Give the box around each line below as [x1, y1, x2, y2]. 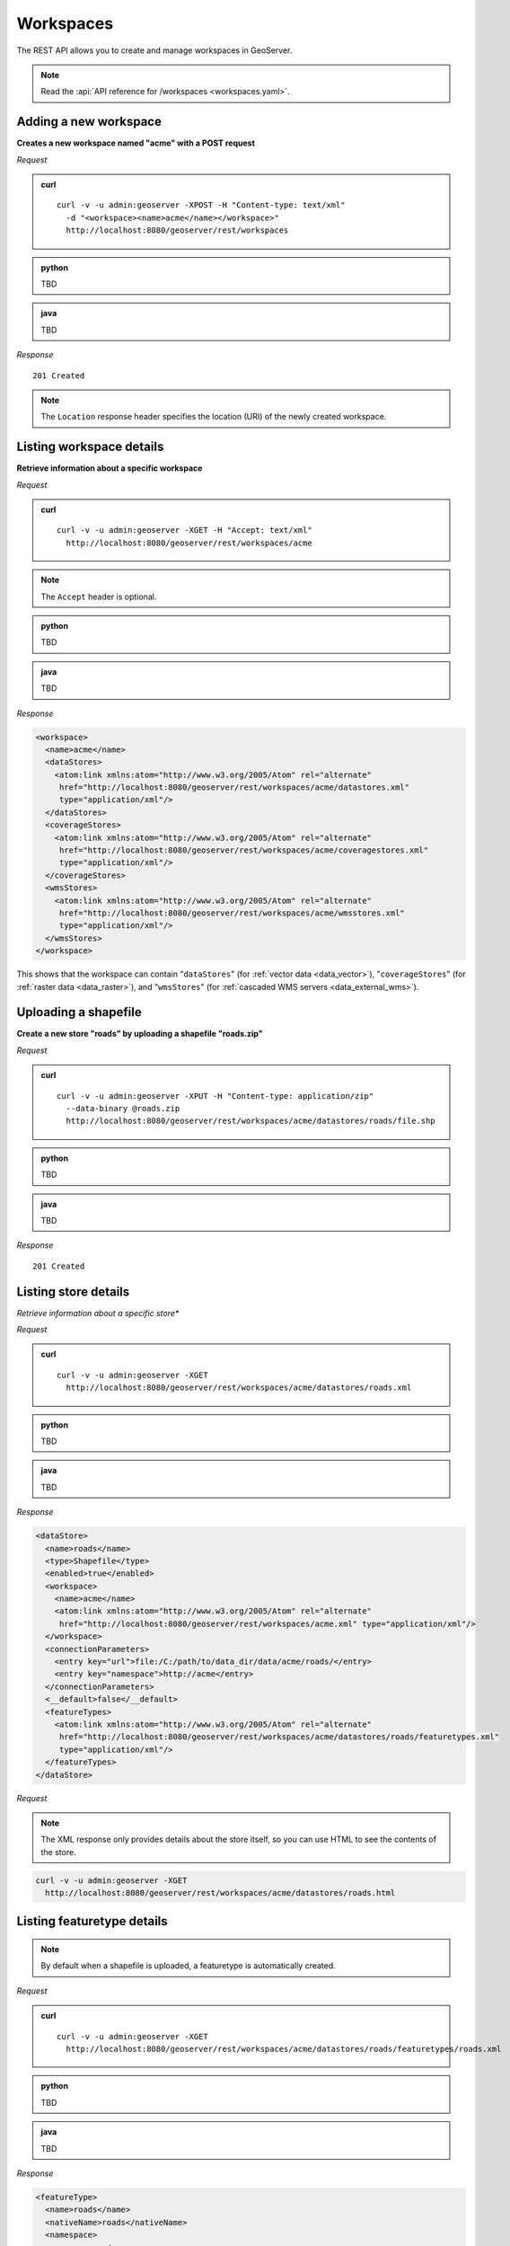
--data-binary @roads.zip [66, 1103, 180, 1113]
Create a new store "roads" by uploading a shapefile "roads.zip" [16, 1029, 264, 1039]
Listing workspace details [16, 439, 164, 455]
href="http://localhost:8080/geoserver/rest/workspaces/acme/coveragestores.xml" [58, 845, 429, 855]
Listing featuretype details [16, 1914, 168, 1929]
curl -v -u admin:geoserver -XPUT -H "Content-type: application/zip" [57, 1091, 374, 1101]
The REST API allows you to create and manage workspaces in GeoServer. [16, 45, 293, 56]
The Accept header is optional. [40, 591, 157, 602]
